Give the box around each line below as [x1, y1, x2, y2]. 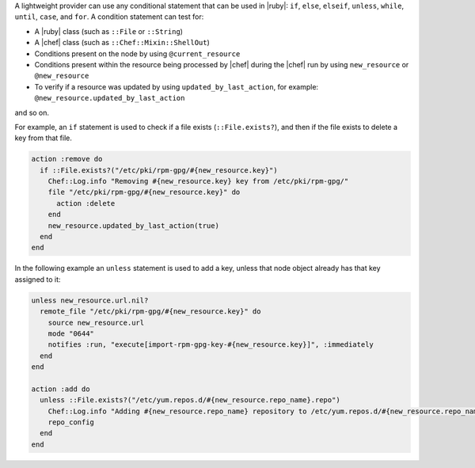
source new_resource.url [47, 318, 145, 327]
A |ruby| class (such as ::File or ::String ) [34, 26, 184, 36]
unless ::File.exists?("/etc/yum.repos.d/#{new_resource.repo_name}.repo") [40, 396, 340, 405]
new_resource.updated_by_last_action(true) [47, 221, 219, 230]
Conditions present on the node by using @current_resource [34, 48, 241, 59]
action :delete [56, 199, 116, 207]
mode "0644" [47, 329, 95, 338]
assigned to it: [14, 274, 61, 284]
